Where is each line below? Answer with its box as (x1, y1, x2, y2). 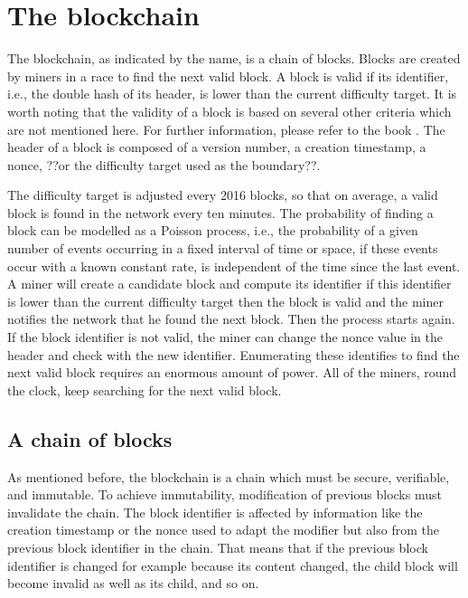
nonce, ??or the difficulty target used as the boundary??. (7, 155, 321, 174)
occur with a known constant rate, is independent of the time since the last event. (7, 256, 461, 275)
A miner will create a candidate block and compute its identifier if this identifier (7, 274, 452, 293)
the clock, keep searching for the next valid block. (7, 380, 282, 399)
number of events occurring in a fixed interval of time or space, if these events (7, 239, 438, 258)
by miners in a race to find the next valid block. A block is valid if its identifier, (7, 66, 449, 85)
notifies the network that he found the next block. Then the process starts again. (7, 309, 455, 328)
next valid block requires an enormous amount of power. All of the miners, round (7, 363, 457, 382)
